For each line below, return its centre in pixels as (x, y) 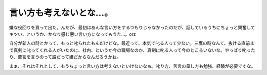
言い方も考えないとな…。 (61, 13)
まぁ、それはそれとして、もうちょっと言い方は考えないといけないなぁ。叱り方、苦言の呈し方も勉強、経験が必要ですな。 (132, 66)
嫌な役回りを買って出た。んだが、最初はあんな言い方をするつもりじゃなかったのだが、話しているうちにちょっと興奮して (132, 27)
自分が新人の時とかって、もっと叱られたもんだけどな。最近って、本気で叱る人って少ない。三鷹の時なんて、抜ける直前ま (132, 43)
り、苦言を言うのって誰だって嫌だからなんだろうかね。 (65, 57)
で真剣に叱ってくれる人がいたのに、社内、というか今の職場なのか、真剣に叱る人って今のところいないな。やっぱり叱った (132, 50)
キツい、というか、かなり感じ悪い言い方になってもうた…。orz (72, 34)
